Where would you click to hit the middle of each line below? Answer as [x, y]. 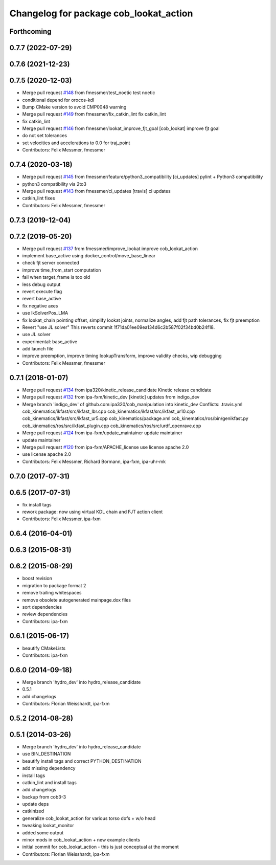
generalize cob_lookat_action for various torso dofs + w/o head [89, 818]
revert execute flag [42, 291]
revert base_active [42, 299]
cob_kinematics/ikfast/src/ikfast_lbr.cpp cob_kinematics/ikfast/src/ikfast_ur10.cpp [109, 411]
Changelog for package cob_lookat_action [101, 13]
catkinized [33, 811]
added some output [43, 833]
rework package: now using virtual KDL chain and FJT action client [93, 512]
